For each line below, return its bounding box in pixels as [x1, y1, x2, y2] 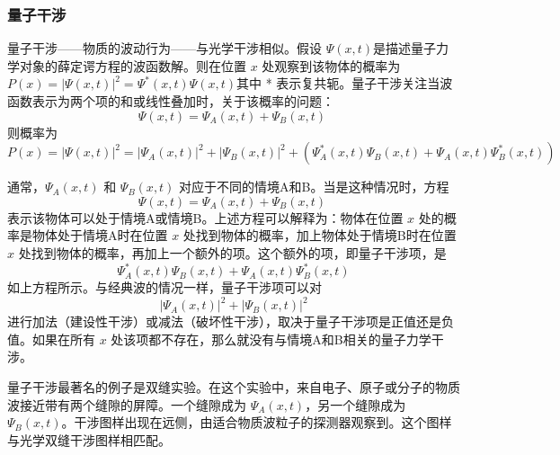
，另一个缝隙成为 [305, 395, 406, 414]
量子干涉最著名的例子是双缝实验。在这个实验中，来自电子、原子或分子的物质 [7, 377, 460, 396]
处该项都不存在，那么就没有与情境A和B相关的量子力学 [111, 329, 431, 348]
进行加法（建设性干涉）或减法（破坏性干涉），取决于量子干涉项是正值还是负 [7, 312, 454, 331]
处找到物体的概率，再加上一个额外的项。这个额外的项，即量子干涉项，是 [18, 243, 447, 262]
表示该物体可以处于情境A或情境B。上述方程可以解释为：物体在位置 [7, 208, 404, 227]
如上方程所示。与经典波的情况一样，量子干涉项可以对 [7, 278, 322, 297]
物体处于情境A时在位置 [31, 226, 168, 245]
